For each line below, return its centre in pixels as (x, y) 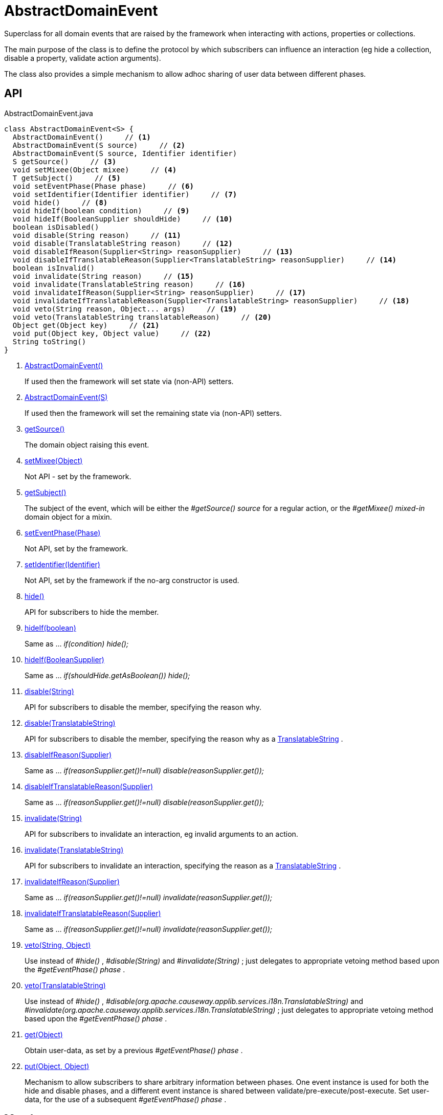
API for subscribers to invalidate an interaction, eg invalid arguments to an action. (161, 834)
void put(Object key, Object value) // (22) (112, 333)
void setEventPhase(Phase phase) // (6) (103, 186)
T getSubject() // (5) (67, 178)
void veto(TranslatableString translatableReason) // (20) (142, 317)
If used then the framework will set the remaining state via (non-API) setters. (153, 413)
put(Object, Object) (57, 1066)
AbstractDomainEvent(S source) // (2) (99, 145)
